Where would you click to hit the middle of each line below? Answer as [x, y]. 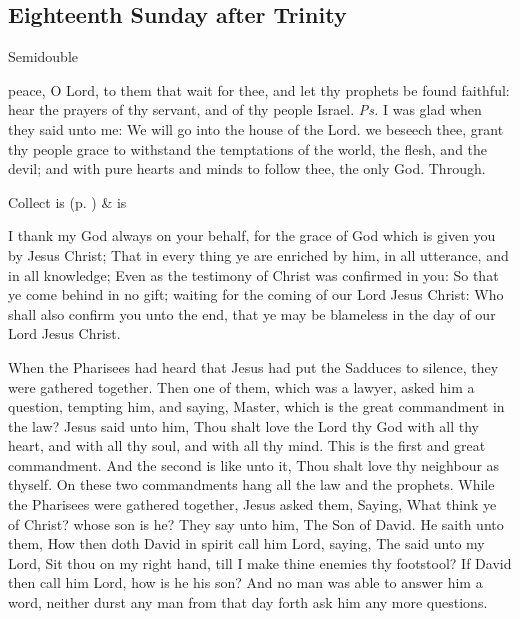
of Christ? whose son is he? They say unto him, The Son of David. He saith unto [256, 523]
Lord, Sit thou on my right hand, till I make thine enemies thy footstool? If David [260, 562]
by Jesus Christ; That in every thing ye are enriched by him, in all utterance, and [258, 254]
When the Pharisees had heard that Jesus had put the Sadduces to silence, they [253, 366]
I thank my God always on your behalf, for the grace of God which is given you [252, 235]
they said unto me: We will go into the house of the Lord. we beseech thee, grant [256, 128]
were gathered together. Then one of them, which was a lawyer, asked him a [241, 386]
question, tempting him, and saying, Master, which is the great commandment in [256, 406]
